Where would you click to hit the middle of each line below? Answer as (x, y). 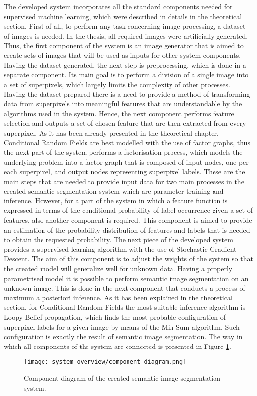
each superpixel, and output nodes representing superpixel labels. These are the (125, 172)
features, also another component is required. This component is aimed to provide (128, 220)
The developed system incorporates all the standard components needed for (118, 6)
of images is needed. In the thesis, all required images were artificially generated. (126, 35)
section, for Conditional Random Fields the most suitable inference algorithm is (125, 307)
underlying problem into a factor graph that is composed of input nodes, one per (126, 162)
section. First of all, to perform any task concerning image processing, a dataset (125, 26)
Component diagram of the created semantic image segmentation (122, 378)
